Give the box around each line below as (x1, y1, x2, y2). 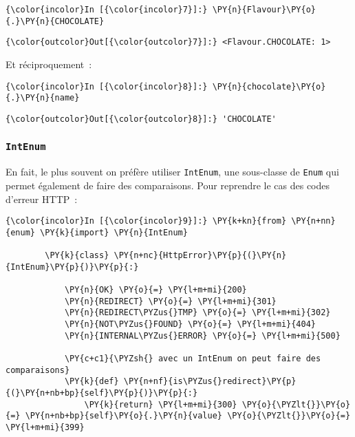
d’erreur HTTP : (6, 191, 78, 206)
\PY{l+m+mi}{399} (6, 422, 85, 432)
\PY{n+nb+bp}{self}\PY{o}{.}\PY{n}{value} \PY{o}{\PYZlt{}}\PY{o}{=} (25, 411, 351, 421)
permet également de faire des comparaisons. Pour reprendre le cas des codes (6, 178, 330, 192)
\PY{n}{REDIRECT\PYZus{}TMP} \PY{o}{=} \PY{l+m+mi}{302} (64, 308, 331, 318)
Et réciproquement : (6, 56, 92, 71)
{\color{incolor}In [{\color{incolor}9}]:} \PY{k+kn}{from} (6, 216, 287, 226)
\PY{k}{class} (45, 251, 109, 261)
